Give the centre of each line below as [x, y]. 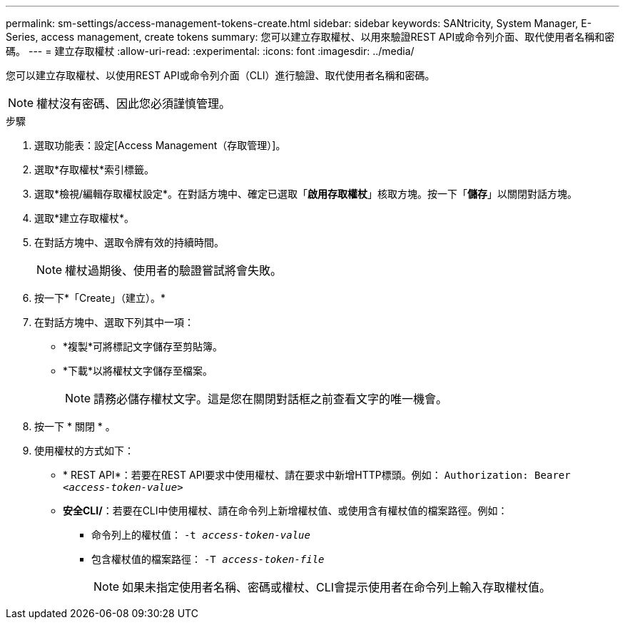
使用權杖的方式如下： [84, 451]
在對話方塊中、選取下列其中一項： [114, 322]
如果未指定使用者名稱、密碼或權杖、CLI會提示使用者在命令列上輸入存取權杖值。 [337, 587]
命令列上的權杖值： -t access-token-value [201, 535]
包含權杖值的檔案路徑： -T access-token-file [208, 559]
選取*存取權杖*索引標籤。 [95, 169]
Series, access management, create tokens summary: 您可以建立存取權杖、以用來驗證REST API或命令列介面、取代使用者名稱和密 [310, 37]
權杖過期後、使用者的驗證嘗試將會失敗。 [174, 270]
